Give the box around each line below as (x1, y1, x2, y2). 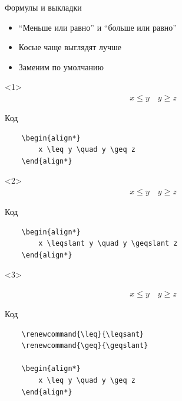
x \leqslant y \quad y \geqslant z (38, 239, 178, 248)
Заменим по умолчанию (18, 60, 104, 73)
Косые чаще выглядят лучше (18, 41, 122, 53)
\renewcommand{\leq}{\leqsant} (21, 330, 144, 338)
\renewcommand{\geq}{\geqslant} (21, 341, 148, 350)
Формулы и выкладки (5, 1, 82, 13)
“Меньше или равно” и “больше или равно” (18, 21, 177, 33)
